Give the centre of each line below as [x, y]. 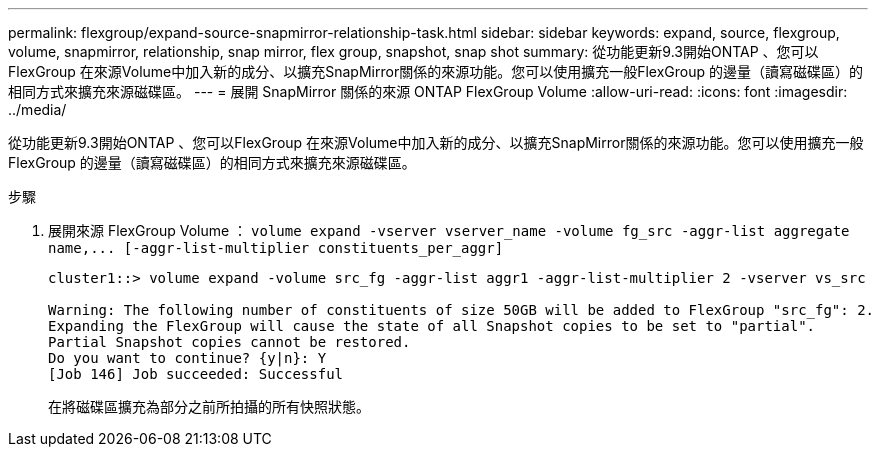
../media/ [37, 109]
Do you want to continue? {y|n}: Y [187, 358]
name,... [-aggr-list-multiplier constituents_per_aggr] [276, 248]
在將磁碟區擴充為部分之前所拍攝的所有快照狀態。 [209, 406]
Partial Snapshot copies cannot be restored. [229, 342]
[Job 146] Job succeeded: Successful [196, 374]
